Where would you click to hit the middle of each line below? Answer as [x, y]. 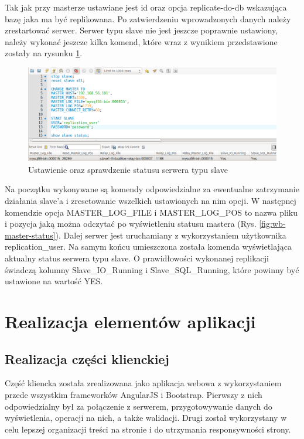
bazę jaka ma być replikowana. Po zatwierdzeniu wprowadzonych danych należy [148, 18]
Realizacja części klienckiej [87, 358]
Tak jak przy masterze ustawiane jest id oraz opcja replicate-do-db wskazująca [146, 7]
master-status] [30, 235]
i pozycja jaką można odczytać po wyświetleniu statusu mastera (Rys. [131, 224]
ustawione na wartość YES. [54, 281]
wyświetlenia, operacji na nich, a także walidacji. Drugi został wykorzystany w [146, 418]
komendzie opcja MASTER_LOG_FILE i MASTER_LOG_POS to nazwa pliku [151, 212]
